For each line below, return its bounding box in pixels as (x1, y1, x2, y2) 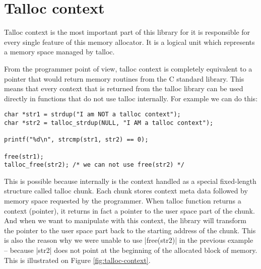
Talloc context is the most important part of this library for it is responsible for (4, 27, 250, 37)
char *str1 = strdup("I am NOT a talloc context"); (4, 111, 181, 118)
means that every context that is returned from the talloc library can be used (4, 83, 243, 94)
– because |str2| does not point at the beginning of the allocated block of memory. (4, 245, 257, 255)
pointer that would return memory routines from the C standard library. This (4, 73, 244, 84)
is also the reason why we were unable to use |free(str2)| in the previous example (4, 235, 253, 245)
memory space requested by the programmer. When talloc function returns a (4, 195, 241, 206)
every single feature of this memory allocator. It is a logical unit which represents (4, 36, 255, 47)
